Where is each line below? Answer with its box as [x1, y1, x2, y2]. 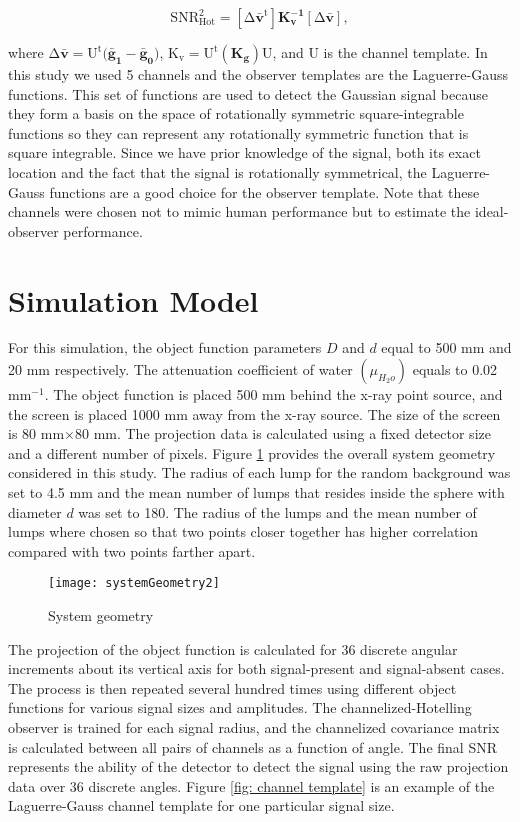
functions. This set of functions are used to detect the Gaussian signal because [8, 83, 488, 104]
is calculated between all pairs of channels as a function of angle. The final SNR [8, 736, 497, 757]
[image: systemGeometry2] [48, 576, 220, 591]
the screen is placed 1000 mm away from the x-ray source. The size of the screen [8, 403, 501, 424]
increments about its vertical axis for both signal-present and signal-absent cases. [8, 658, 505, 679]
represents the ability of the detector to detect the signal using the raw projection [8, 756, 509, 777]
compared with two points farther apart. [8, 540, 256, 561]
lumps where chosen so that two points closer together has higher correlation [8, 521, 479, 542]
